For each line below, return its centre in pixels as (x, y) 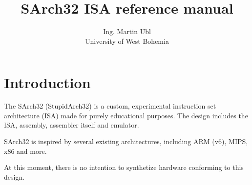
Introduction (47, 83)
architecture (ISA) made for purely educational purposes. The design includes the (126, 115)
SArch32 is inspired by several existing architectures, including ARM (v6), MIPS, (126, 141)
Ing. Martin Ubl (127, 31)
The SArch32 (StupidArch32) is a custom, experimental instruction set (110, 106)
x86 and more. (25, 151)
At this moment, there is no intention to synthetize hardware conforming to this (124, 167)
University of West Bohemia (127, 41)
